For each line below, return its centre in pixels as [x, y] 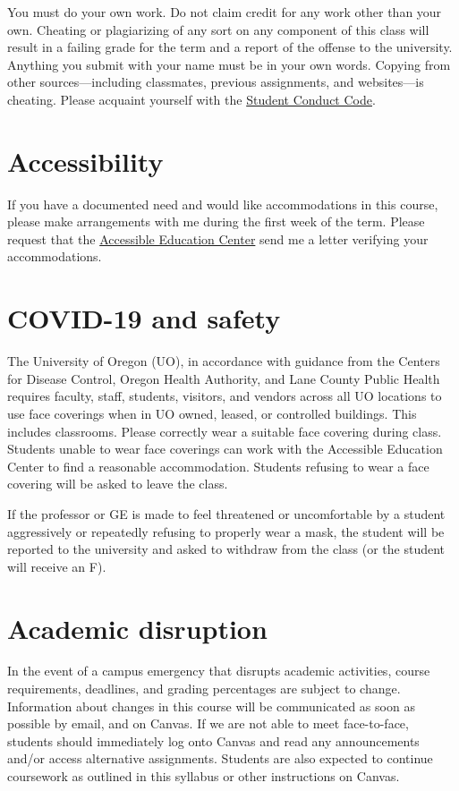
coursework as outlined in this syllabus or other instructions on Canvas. [204, 776]
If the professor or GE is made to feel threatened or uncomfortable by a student [226, 513]
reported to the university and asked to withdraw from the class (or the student [226, 549]
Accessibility [85, 161]
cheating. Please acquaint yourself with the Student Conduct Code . [191, 99]
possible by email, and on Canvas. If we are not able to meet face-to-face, [208, 723]
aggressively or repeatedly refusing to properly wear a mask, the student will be [226, 531]
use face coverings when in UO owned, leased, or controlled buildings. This [212, 413]
